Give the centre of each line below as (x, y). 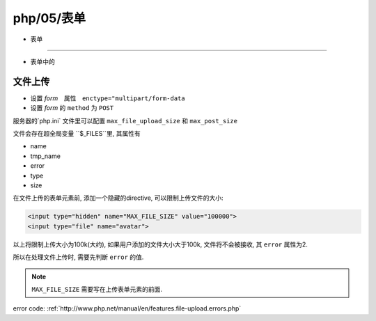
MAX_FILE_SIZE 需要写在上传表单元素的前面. (97, 289)
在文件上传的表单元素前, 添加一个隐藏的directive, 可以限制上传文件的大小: (118, 198)
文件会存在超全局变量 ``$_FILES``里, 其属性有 (77, 134)
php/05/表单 (49, 18)
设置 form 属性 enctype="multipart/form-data (108, 98)
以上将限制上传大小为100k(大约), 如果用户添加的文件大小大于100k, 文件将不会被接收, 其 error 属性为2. (160, 244)
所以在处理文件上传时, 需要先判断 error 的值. (78, 257)
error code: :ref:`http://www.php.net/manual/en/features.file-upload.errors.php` (127, 308)
